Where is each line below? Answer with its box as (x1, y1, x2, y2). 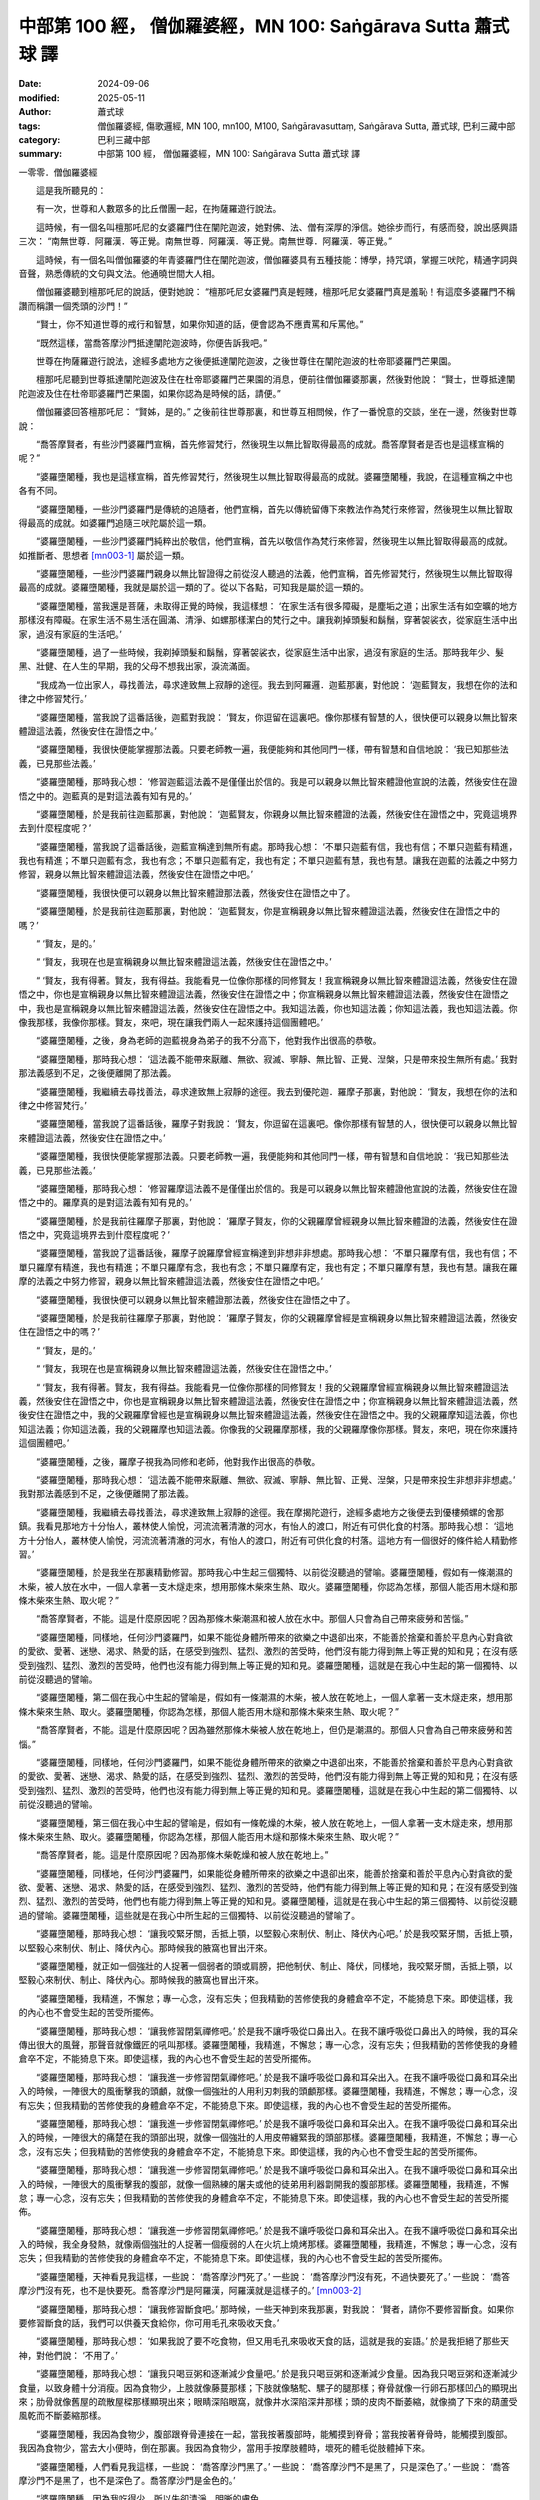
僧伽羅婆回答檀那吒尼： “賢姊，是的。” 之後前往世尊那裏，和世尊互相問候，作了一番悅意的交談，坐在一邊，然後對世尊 (35, 406, 518, 418)
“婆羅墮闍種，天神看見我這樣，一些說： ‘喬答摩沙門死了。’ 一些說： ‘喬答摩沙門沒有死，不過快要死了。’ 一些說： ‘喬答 (35, 2270, 511, 2282)
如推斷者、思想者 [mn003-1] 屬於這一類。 (18, 549, 190, 561)
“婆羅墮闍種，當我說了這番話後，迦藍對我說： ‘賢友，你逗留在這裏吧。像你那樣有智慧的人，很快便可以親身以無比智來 (35, 711, 518, 723)
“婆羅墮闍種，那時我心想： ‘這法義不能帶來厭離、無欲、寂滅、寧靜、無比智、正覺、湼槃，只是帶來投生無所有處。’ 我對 (35, 1053, 519, 1065)
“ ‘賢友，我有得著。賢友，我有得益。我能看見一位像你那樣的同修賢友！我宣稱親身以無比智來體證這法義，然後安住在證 (35, 974, 518, 986)
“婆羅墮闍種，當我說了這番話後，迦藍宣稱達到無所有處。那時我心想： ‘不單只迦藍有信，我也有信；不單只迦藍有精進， (35, 840, 518, 852)
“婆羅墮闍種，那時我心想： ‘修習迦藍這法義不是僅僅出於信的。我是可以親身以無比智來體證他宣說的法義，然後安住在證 (35, 776, 518, 788)
